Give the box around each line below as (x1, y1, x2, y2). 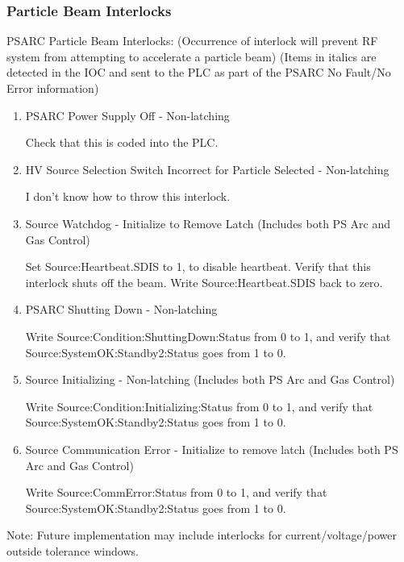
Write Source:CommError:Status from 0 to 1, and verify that (25, 484, 327, 501)
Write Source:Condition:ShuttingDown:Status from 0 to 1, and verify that (25, 327, 391, 344)
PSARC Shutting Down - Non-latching (25, 301, 218, 318)
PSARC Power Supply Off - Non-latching (25, 106, 230, 123)
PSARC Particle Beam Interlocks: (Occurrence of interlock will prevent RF (6, 32, 378, 49)
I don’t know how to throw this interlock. (25, 188, 231, 205)
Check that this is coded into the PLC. (25, 134, 219, 151)
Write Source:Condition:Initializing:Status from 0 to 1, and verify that (25, 398, 373, 414)
